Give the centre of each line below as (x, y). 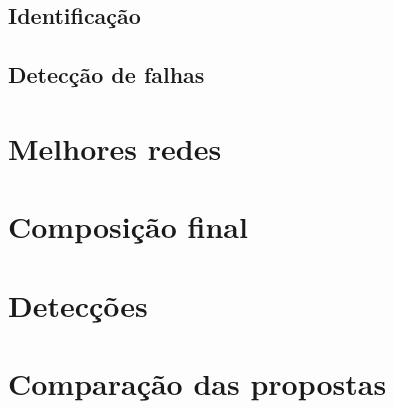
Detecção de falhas (106, 74)
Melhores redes (115, 147)
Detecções (78, 304)
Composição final (128, 226)
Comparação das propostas (197, 382)
